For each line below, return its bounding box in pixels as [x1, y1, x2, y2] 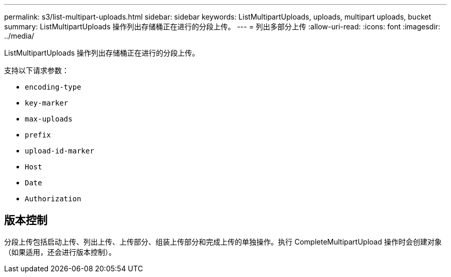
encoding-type [25, 83, 81, 91]
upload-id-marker [25, 147, 94, 155]
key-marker [25, 99, 68, 107]
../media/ [4, 31, 34, 40]
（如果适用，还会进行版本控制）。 [4, 247, 116, 256]
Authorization [25, 195, 81, 203]
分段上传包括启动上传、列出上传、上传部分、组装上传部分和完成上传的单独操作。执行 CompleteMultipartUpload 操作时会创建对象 [4, 237, 442, 246]
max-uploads [25, 115, 73, 123]
